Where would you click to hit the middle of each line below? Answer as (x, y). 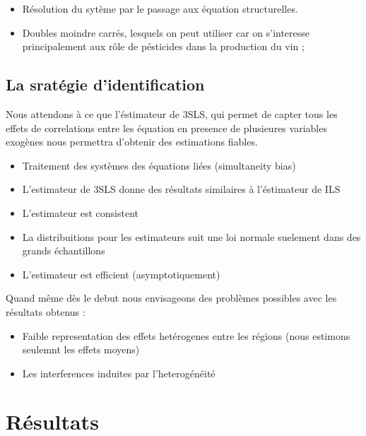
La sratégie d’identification (105, 84)
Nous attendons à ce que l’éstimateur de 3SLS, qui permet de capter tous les (172, 113)
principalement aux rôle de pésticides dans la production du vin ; (163, 46)
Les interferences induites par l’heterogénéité (119, 373)
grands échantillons (64, 251)
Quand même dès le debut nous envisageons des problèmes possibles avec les (171, 298)
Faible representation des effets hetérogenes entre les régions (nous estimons (186, 335)
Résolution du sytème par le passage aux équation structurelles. (160, 8)
